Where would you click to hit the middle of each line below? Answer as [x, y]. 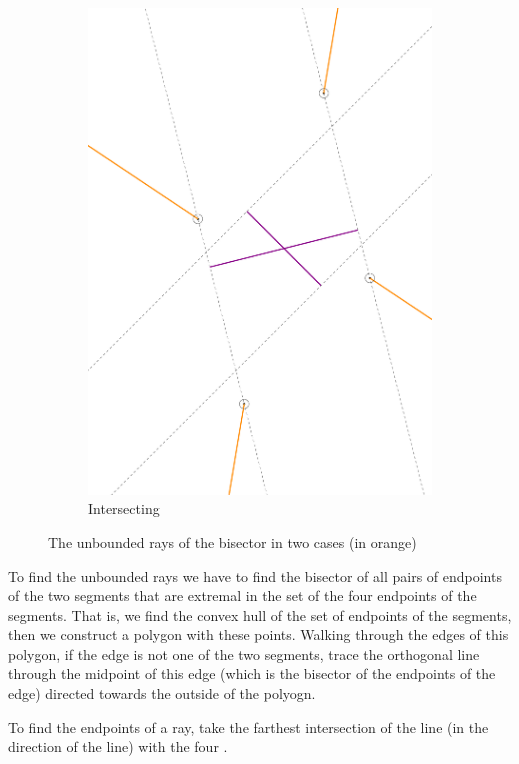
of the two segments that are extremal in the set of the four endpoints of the [242, 595]
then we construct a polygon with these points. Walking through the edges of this [258, 634]
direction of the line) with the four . [118, 746]
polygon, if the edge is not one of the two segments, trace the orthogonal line [244, 653]
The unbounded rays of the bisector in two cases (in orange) [232, 541]
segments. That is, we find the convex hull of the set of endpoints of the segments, [260, 614]
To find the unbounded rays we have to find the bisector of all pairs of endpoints [255, 575]
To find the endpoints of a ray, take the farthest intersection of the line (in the [248, 726]
